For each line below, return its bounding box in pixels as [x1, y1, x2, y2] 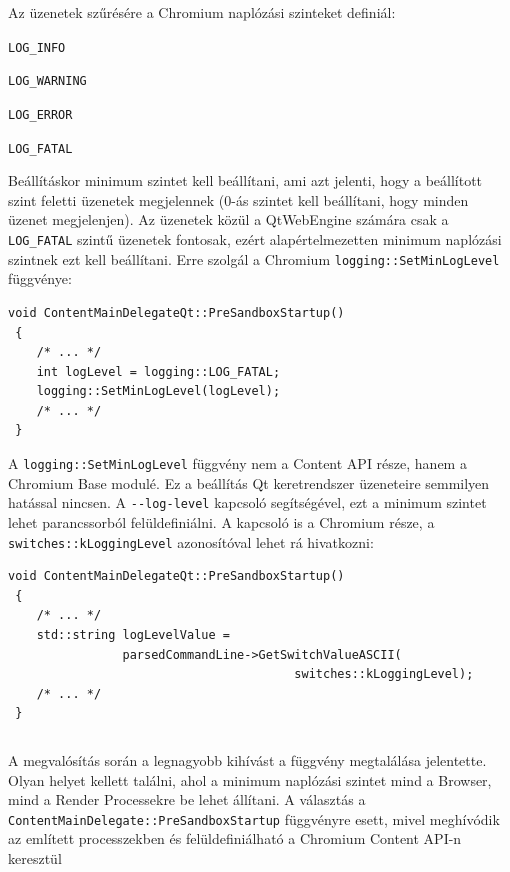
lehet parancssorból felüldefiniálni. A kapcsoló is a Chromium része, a [8, 511, 435, 532]
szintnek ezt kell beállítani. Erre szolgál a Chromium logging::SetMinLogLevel [8, 248, 500, 269]
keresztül [8, 848, 62, 868]
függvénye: [8, 268, 72, 289]
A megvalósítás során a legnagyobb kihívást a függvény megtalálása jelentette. [8, 749, 487, 770]
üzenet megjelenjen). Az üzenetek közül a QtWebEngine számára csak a [8, 209, 449, 230]
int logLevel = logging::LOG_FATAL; [36, 364, 281, 379]
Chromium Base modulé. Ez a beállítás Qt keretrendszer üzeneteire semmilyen [8, 472, 490, 493]
